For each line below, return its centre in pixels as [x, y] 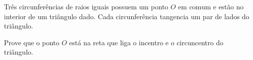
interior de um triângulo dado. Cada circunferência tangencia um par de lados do [127, 16]
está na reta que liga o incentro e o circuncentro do [146, 42]
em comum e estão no [211, 6]
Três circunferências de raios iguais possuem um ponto [86, 6]
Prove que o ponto [32, 42]
